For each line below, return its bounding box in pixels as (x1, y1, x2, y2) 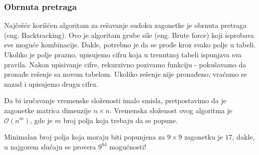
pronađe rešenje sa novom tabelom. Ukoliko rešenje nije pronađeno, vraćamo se (4, 69, 247, 79)
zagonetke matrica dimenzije (4, 105, 91, 115)
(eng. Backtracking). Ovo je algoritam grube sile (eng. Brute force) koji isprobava (4, 29, 254, 40)
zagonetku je (184, 132, 223, 142)
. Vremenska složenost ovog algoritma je (109, 105, 232, 115)
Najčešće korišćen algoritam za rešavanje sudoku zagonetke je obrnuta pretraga (4, 20, 246, 30)
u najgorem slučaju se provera (4, 141, 96, 152)
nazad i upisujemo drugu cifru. (4, 78, 98, 89)
